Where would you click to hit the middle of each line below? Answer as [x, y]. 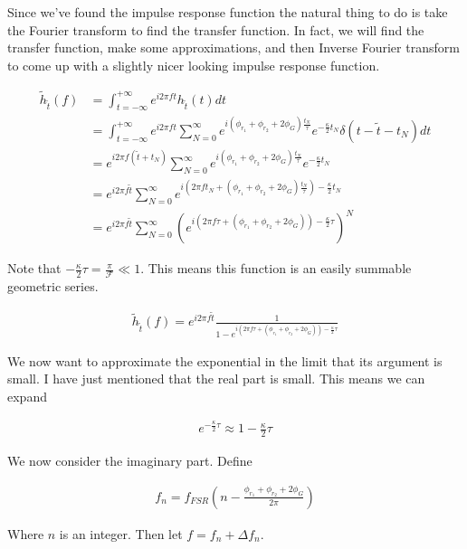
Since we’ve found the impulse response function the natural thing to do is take [228, 12]
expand [27, 396]
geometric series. [53, 285]
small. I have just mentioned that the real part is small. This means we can [216, 379]
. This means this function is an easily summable [276, 268]
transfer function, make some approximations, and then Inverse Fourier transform [233, 47]
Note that [34, 268]
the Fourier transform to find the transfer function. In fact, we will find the [216, 29]
